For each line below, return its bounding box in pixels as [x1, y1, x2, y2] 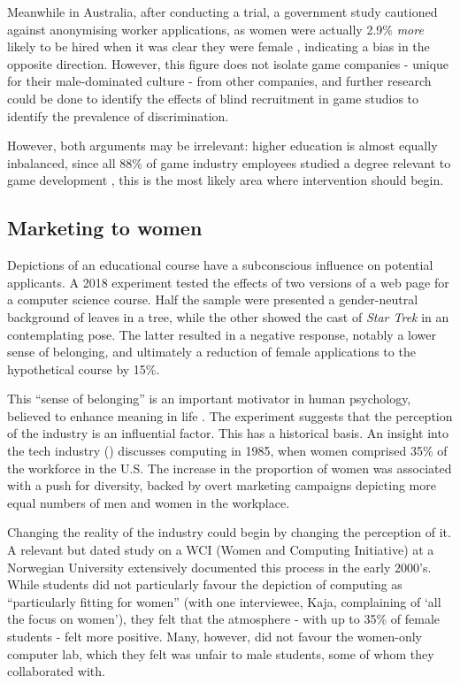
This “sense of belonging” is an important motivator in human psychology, [7, 389, 411, 408]
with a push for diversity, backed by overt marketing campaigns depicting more [7, 476, 436, 495]
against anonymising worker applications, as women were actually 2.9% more [7, 19, 424, 38]
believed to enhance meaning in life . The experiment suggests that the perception [7, 406, 453, 425]
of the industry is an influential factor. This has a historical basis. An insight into [7, 424, 448, 442]
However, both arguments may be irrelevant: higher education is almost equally [7, 136, 438, 155]
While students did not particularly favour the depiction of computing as [7, 575, 402, 594]
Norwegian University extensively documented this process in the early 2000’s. [7, 557, 432, 576]
